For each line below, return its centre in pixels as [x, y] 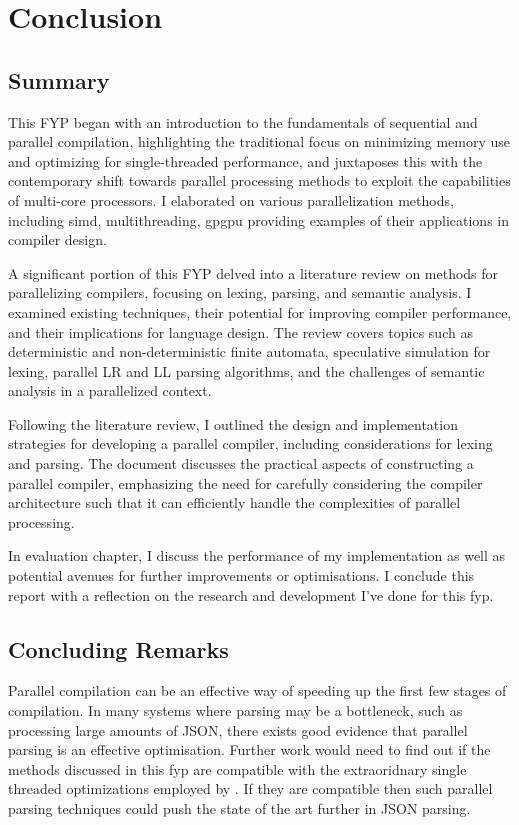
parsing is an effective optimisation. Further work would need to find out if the [249, 749]
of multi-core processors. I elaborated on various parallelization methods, [231, 199]
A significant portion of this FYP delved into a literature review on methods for [253, 272]
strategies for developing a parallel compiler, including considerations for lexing [250, 443]
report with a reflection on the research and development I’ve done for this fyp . [251, 594]
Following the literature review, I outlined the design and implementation [233, 423]
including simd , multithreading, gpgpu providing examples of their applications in [258, 219]
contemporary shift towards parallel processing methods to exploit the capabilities [259, 180]
